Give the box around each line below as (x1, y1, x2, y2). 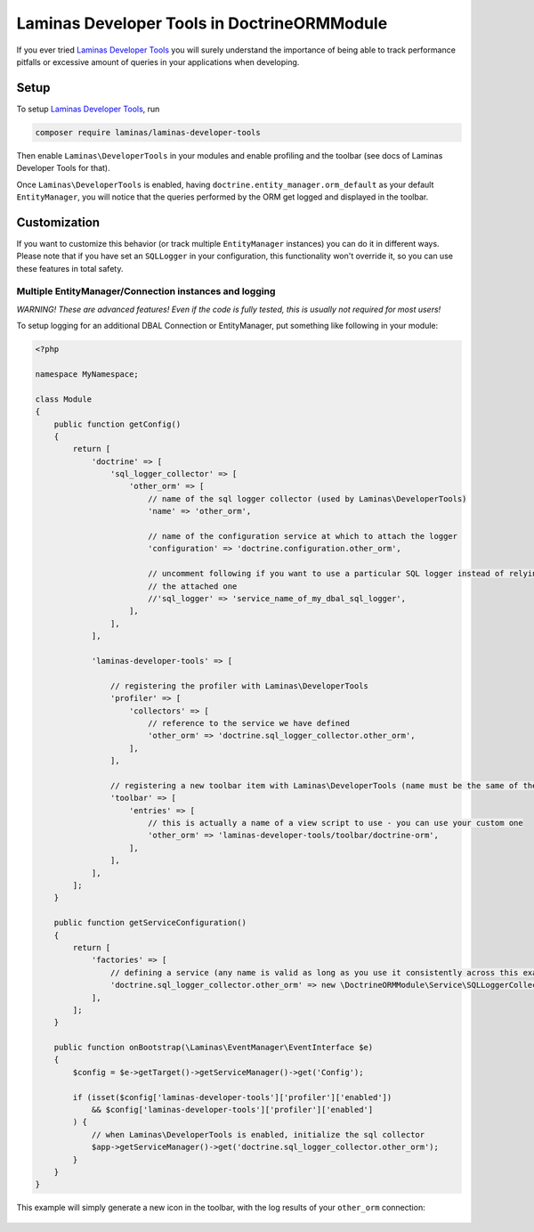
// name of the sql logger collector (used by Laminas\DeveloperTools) (147, 494, 467, 503)
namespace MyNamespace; (35, 369, 140, 379)
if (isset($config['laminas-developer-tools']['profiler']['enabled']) (72, 1092, 392, 1102)
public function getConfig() (53, 419, 182, 429)
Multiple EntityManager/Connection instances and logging (16, 285, 276, 298)
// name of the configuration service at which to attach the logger (147, 531, 458, 542)
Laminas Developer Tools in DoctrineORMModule (16, 13, 388, 33)
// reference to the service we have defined (147, 718, 351, 728)
